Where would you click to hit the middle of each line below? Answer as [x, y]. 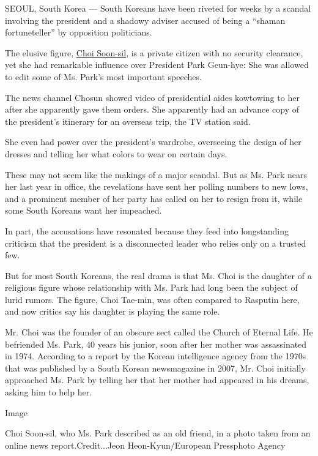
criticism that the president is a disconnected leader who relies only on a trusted [156, 243]
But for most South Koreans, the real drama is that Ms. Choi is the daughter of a [158, 275]
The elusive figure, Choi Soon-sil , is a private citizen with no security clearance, [154, 52]
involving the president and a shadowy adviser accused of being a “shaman [145, 20]
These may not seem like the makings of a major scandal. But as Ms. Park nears [156, 174]
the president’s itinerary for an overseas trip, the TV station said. [128, 121]
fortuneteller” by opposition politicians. [79, 32]
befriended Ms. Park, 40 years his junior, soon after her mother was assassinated [156, 344]
